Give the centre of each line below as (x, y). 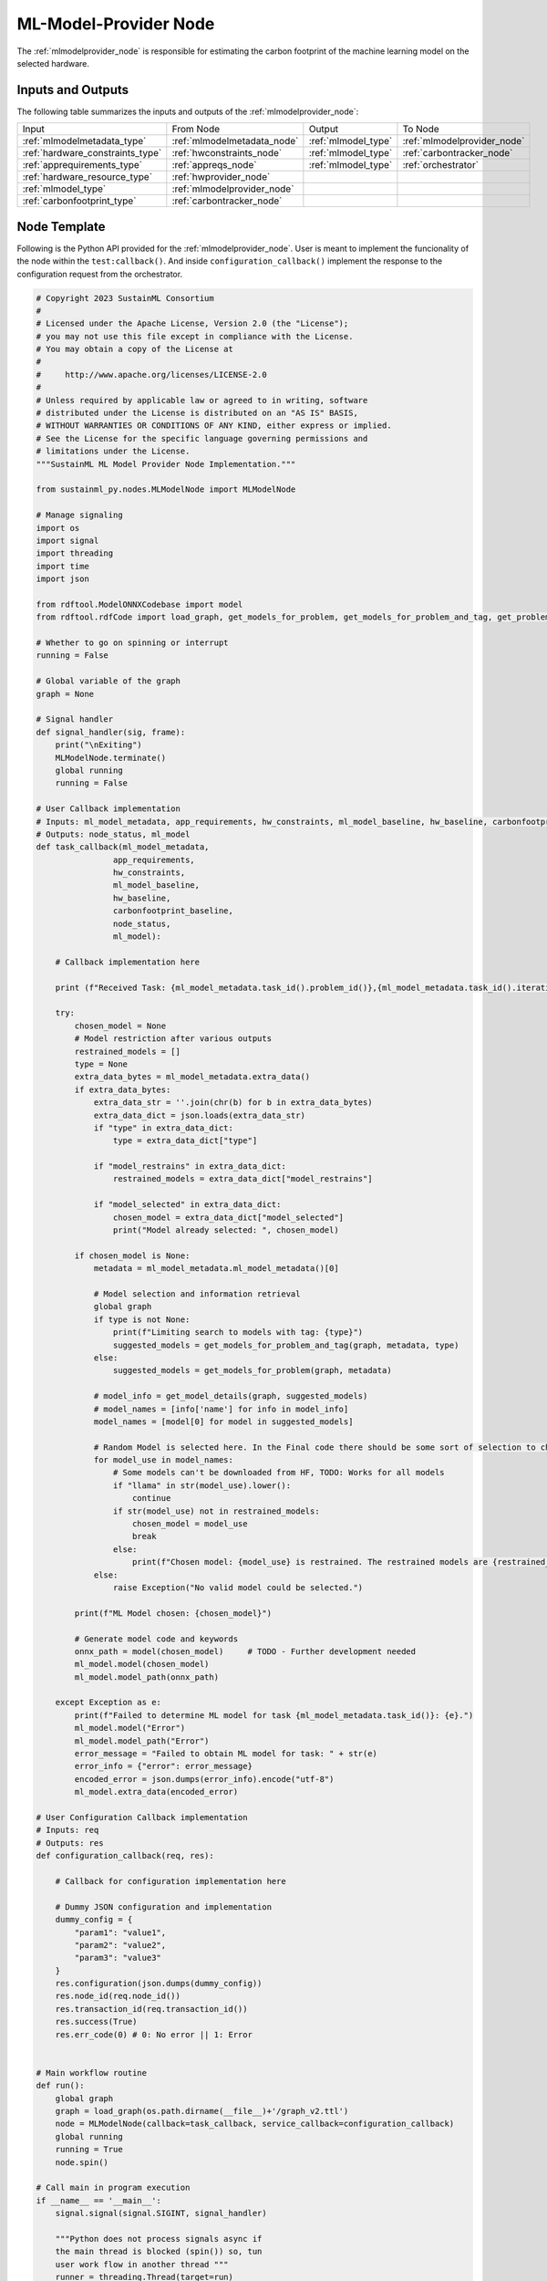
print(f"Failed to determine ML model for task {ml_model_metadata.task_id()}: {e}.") (274, 1715)
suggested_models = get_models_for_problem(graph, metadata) (252, 1370)
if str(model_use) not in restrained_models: (216, 1511)
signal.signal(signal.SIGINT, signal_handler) (161, 2213)
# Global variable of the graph (108, 681)
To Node (421, 130)
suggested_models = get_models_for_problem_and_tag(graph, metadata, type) (286, 1345)
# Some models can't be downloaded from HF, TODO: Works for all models (279, 1473)
